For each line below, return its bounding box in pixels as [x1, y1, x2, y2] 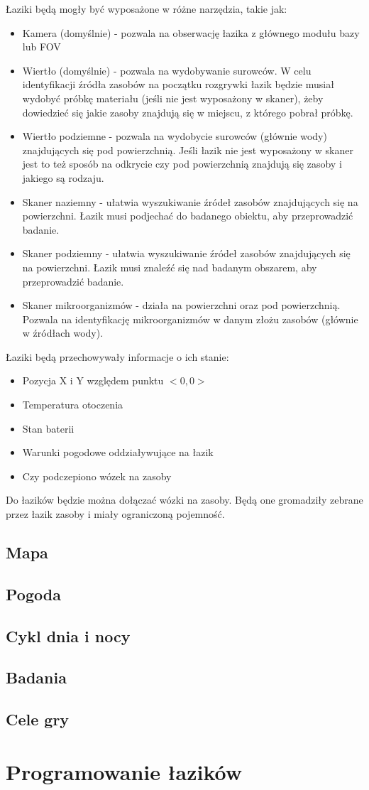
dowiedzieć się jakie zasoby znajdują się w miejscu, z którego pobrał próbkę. [22, 104, 353, 119]
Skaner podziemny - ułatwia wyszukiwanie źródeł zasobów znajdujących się [22, 246, 351, 261]
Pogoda [6, 583, 61, 605]
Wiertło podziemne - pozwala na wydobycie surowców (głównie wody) [22, 129, 327, 144]
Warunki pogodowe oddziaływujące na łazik [22, 445, 214, 460]
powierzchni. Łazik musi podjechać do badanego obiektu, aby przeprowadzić [22, 208, 353, 223]
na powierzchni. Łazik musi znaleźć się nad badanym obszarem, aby [22, 259, 317, 274]
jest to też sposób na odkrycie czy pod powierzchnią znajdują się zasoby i [22, 156, 342, 171]
